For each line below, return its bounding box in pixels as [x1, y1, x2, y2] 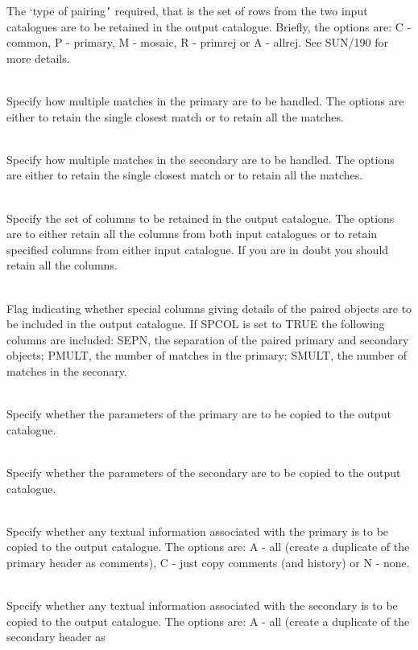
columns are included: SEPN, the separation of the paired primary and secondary [6, 331, 409, 348]
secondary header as [6, 628, 106, 645]
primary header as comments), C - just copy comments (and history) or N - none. [6, 553, 410, 570]
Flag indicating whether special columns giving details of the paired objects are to [6, 299, 412, 316]
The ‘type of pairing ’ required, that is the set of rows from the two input [6, 2, 368, 19]
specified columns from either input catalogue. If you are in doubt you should [6, 241, 389, 257]
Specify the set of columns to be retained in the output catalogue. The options [6, 209, 395, 226]
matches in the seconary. [6, 362, 127, 379]
